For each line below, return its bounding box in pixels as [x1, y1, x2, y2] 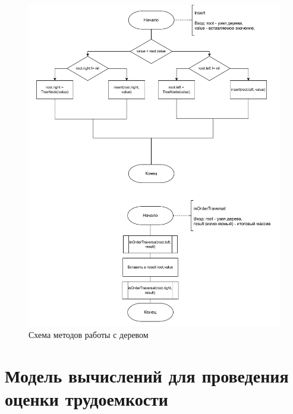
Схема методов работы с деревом [29, 328, 149, 340]
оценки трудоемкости [5, 386, 168, 410]
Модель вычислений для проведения [5, 363, 289, 387]
